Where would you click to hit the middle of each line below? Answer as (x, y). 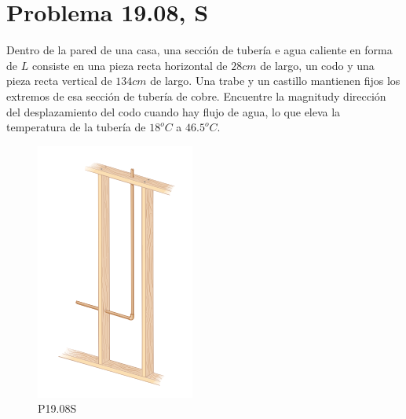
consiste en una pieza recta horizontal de (130, 65)
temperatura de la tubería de (76, 127)
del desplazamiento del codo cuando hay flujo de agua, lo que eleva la (174, 111)
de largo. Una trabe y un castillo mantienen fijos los (275, 81)
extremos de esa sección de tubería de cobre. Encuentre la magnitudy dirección (196, 96)
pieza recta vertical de (59, 81)
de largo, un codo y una (317, 65)
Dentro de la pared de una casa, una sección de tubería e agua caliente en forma (199, 50)
